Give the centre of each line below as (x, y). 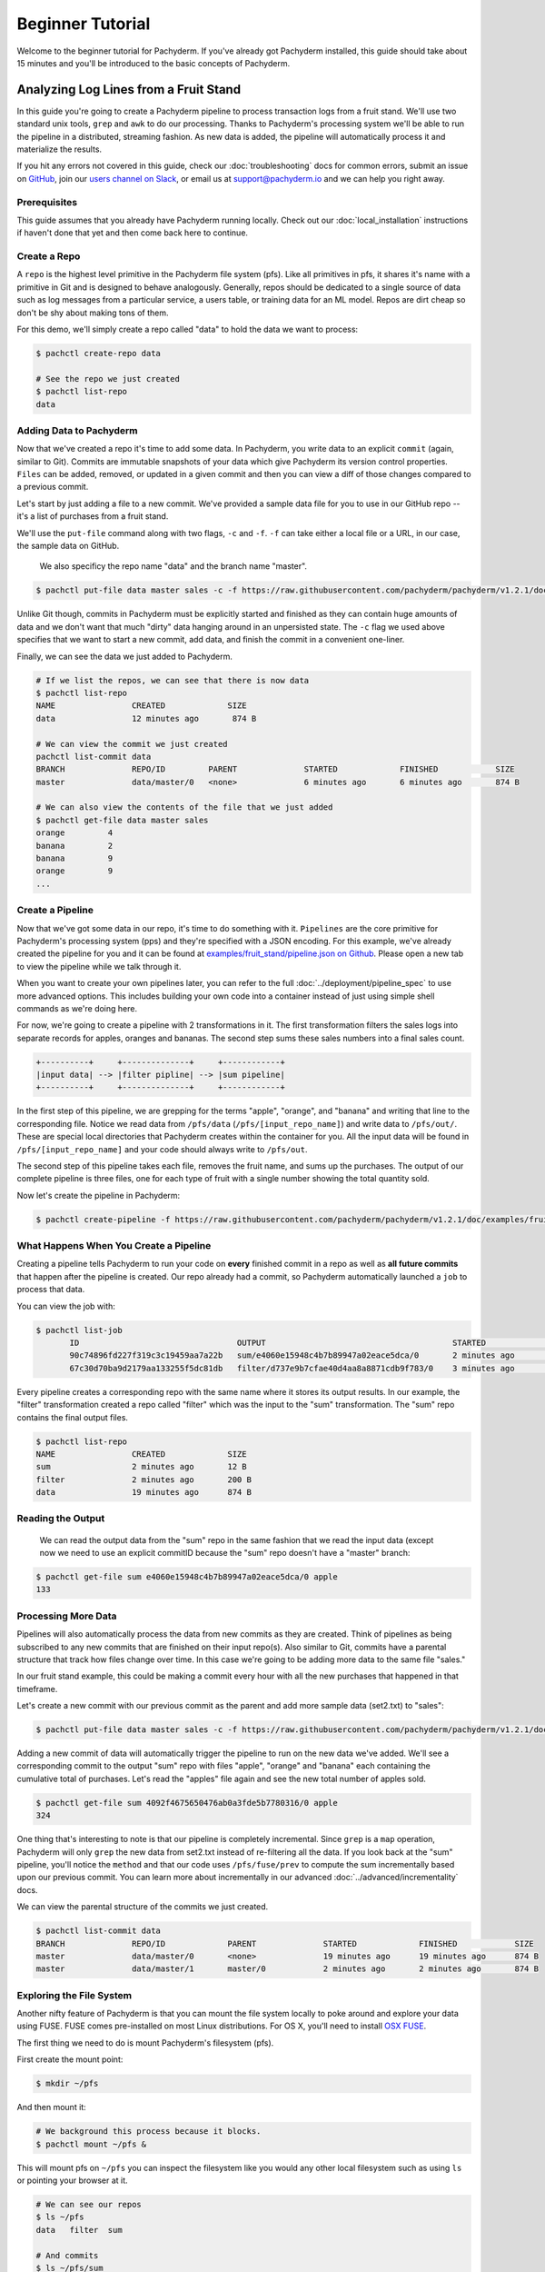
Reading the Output (61, 1519)
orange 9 (74, 871)
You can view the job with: (66, 1306)
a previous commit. (53, 487)
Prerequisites (47, 202)
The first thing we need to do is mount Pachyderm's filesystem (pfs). (145, 2043)
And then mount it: (51, 2108)
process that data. (51, 1290)
